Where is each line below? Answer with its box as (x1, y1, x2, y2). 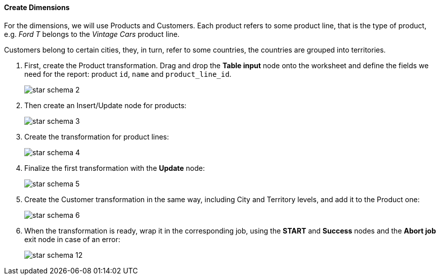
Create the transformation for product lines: (24, 132, 169, 141)
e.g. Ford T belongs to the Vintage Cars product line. (4, 29, 180, 38)
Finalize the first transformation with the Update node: (24, 163, 205, 172)
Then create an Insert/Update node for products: (24, 101, 187, 110)
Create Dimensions (4, 3, 70, 12)
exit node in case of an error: (24, 235, 120, 244)
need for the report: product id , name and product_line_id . (24, 69, 232, 78)
